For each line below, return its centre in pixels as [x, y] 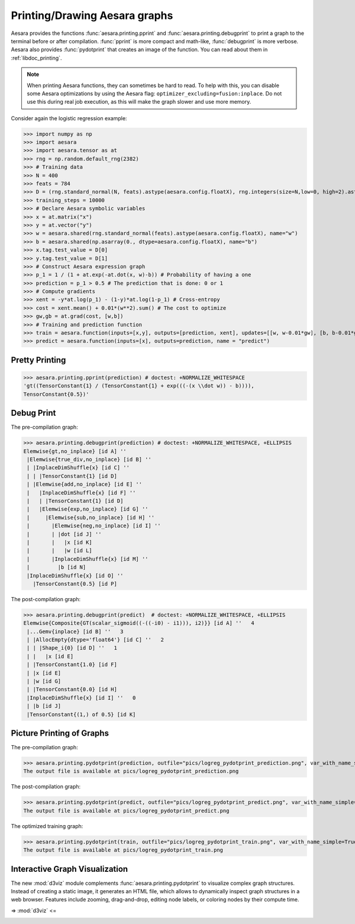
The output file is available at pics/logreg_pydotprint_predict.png [126, 811]
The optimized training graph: [47, 826]
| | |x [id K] [60, 542]
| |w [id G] [44, 681]
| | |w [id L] [60, 551]
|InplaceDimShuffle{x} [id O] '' [75, 575]
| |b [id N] [57, 567]
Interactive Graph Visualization [70, 869]
